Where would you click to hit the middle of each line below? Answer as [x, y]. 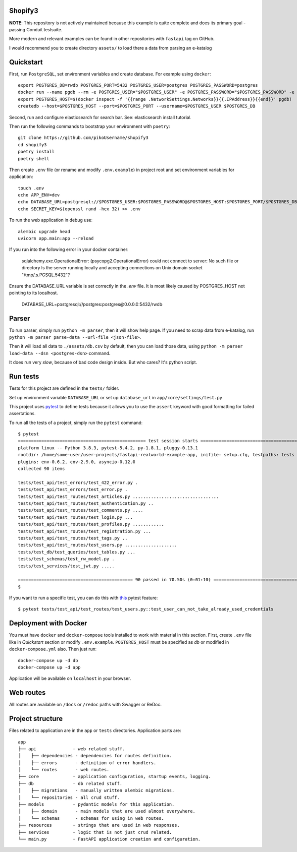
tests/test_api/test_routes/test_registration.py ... [84, 531]
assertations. [22, 414]
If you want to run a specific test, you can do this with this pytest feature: [84, 598]
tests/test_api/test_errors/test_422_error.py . [78, 483]
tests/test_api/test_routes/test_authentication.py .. [86, 503]
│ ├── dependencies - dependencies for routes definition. [95, 756]
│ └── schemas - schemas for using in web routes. [91, 818]
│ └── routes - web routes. [64, 770]
